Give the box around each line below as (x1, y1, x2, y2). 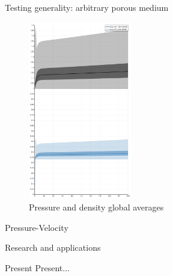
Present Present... (5, 261, 70, 274)
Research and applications (5, 241, 101, 254)
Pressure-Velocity (5, 221, 68, 233)
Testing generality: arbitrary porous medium (5, 1, 169, 13)
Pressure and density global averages (29, 201, 164, 213)
